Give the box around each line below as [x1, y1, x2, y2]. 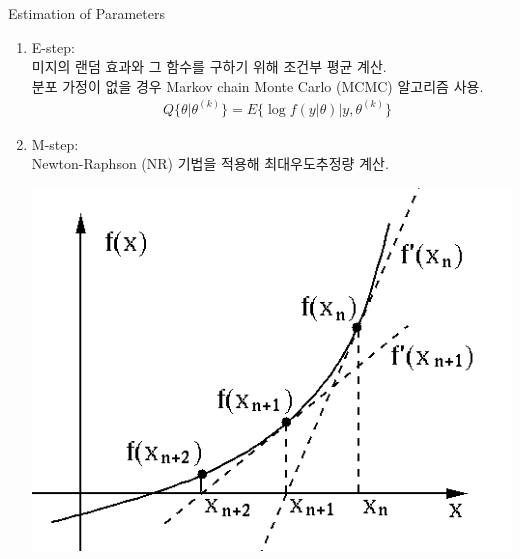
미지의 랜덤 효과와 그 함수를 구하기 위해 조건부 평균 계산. [31, 56, 387, 77]
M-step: [31, 133, 79, 154]
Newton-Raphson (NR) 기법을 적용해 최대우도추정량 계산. [31, 153, 389, 174]
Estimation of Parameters [8, 3, 165, 23]
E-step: [31, 36, 75, 57]
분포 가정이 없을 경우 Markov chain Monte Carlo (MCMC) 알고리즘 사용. [31, 75, 484, 96]
